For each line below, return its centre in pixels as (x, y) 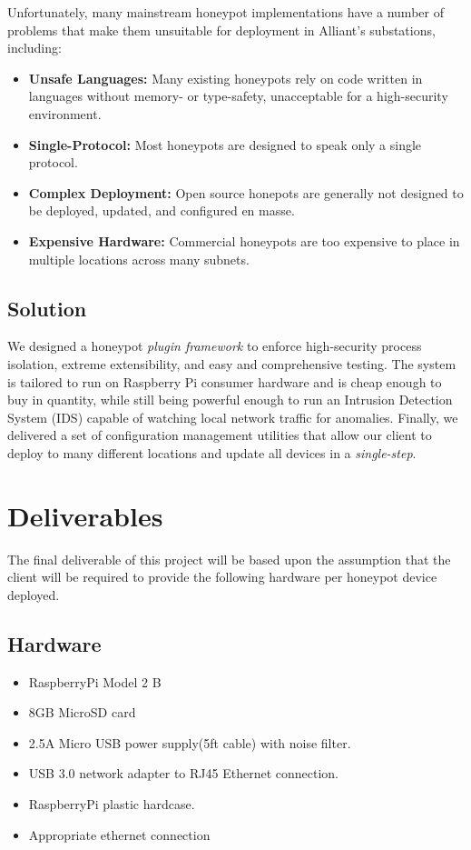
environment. (65, 113)
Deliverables (85, 515)
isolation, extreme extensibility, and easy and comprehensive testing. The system (232, 363)
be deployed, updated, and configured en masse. (162, 210)
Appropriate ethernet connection (119, 834)
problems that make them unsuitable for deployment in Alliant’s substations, (221, 30)
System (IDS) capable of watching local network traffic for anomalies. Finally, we (233, 417)
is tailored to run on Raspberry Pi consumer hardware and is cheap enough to (225, 381)
